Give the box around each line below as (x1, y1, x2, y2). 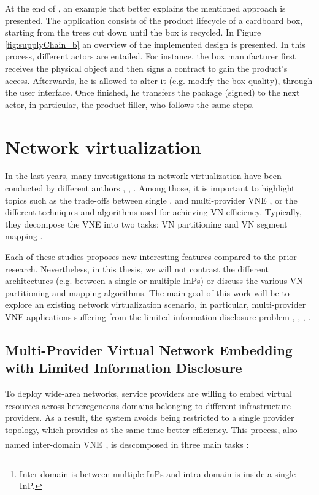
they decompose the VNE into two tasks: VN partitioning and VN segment (5, 217, 288, 230)
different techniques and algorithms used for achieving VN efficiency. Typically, (5, 205, 302, 218)
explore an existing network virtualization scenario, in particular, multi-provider (5, 298, 306, 311)
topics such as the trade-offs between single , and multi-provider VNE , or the (5, 193, 298, 206)
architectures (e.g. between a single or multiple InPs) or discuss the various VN (5, 274, 303, 287)
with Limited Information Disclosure (5, 358, 242, 377)
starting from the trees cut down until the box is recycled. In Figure (5, 26, 261, 39)
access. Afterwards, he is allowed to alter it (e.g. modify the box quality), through (5, 74, 313, 86)
